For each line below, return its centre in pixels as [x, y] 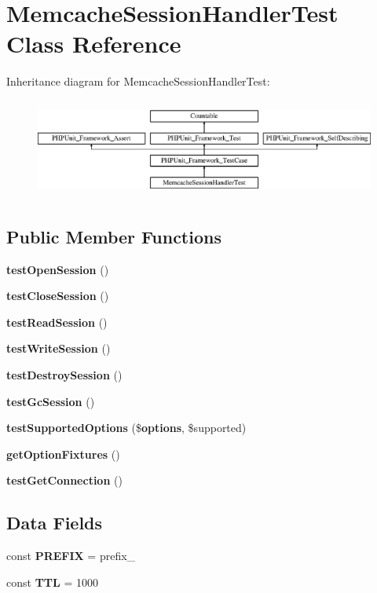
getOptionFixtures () [63, 454]
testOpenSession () [58, 269]
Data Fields [55, 523]
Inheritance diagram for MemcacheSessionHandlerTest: [138, 81]
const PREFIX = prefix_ [71, 556]
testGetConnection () [64, 480]
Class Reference [94, 44]
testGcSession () [51, 401]
